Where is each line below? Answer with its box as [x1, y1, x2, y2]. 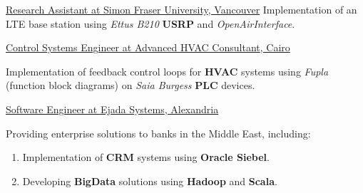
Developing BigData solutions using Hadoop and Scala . [22, 173, 277, 188]
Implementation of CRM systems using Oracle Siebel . [22, 150, 270, 165]
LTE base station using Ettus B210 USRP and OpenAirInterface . [6, 16, 295, 31]
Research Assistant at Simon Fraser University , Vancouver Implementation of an [6, 2, 357, 16]
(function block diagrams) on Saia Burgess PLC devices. [6, 78, 255, 93]
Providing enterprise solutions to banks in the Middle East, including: [6, 125, 311, 140]
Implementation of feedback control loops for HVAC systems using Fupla [6, 63, 329, 78]
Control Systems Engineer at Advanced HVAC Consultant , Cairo [6, 40, 290, 55]
